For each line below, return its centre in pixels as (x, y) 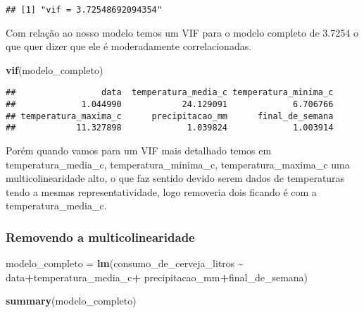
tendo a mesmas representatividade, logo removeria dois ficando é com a (161, 191)
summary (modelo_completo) (71, 301)
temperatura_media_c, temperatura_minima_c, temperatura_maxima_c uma (178, 164)
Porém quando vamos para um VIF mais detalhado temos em (139, 151)
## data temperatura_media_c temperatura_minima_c (170, 93)
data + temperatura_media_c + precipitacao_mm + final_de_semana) (157, 277)
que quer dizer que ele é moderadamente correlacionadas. (129, 46)
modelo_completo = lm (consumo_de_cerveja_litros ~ (125, 263)
